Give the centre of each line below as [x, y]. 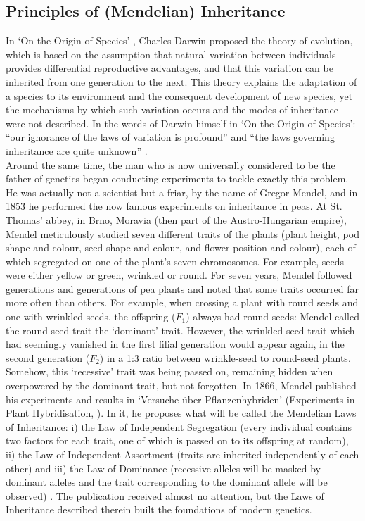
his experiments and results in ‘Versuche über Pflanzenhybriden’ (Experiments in [180, 399]
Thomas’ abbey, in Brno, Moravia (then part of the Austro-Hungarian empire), [176, 219]
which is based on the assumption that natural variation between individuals [171, 54]
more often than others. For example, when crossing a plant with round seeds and [182, 302]
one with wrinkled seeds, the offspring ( [91, 316]
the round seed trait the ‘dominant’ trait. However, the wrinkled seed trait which [180, 330]
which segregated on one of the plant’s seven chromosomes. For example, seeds [175, 261]
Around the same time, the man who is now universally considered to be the [171, 164]
